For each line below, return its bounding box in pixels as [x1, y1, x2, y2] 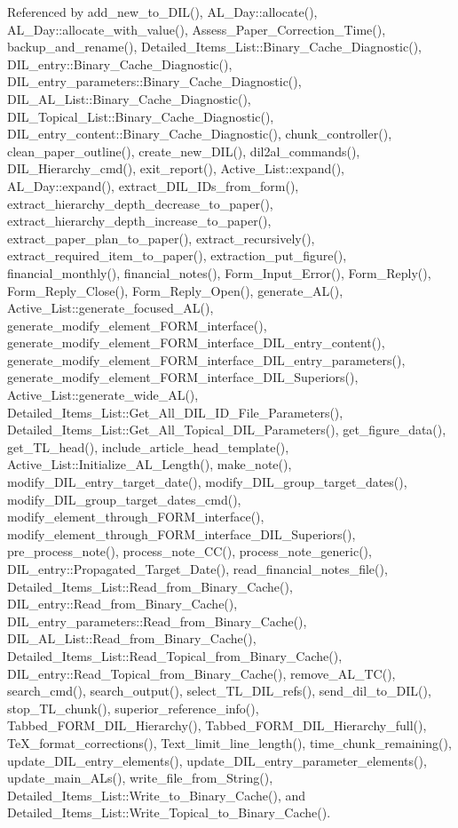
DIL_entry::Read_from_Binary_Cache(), [7, 594, 238, 613]
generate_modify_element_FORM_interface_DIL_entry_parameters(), [7, 350, 406, 369]
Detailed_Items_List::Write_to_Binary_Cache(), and [7, 785, 306, 804]
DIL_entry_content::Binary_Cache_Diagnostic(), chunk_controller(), [7, 124, 392, 143]
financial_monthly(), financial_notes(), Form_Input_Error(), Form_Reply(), [7, 263, 431, 282]
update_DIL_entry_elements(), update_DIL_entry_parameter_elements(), [7, 751, 427, 769]
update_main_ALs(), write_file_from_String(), [7, 768, 273, 787]
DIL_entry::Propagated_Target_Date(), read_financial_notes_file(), [7, 560, 388, 577]
